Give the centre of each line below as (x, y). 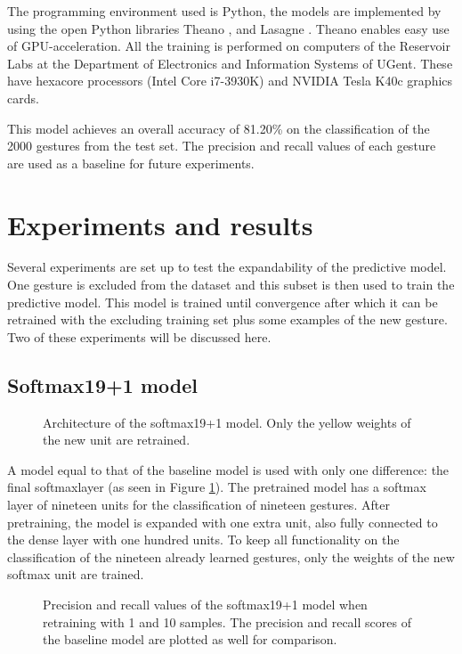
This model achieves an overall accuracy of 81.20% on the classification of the (219, 128)
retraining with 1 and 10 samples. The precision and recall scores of (227, 621)
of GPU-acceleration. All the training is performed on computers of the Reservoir (229, 46)
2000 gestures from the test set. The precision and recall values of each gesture (222, 146)
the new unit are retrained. (117, 440)
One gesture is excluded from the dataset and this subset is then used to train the (231, 285)
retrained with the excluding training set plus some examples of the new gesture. (227, 319)
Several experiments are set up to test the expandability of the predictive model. (227, 267)
